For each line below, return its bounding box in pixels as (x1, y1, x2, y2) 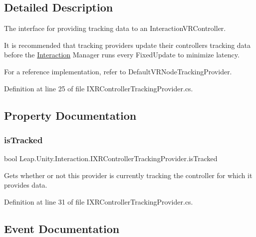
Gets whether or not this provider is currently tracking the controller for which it (4, 170, 253, 180)
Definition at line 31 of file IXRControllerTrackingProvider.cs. (4, 196, 193, 207)
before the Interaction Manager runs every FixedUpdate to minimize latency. (4, 49, 240, 60)
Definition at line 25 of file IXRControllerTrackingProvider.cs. (4, 83, 193, 93)
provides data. (4, 180, 47, 190)
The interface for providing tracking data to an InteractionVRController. (4, 23, 226, 33)
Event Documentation (4, 221, 120, 236)
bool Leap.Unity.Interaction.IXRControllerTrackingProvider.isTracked (4, 153, 218, 164)
